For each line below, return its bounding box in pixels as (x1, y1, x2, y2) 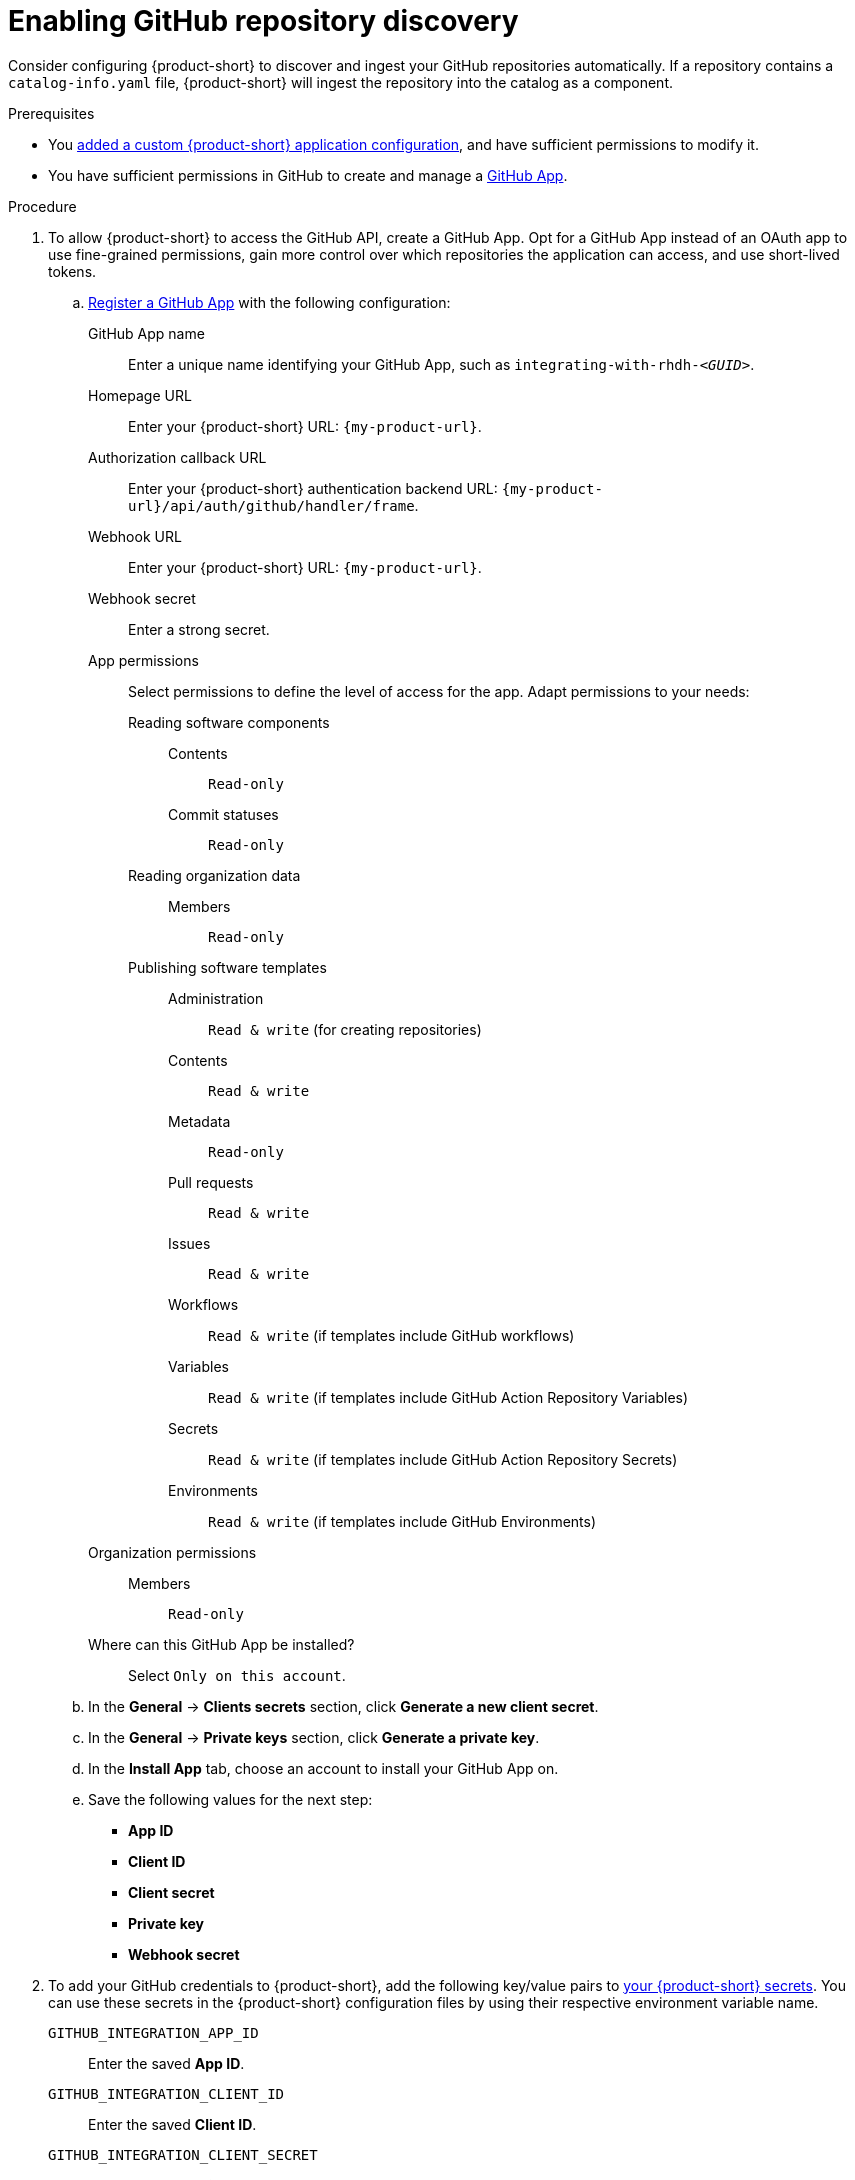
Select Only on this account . (128, 1666, 346, 1684)
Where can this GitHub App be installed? (88, 1635, 355, 1653)
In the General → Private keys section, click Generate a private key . (88, 1728, 540, 1746)
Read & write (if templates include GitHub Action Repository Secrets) (208, 1450, 678, 1468)
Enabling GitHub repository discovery (8, 4, 519, 38)
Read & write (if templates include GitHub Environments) (208, 1512, 597, 1530)
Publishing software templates (128, 958, 327, 976)
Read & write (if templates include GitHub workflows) (208, 1326, 575, 1344)
